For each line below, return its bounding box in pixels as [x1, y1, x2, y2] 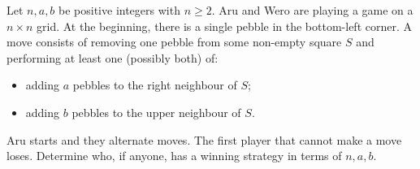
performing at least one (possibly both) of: [6, 49, 219, 66]
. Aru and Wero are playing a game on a [211, 2, 414, 18]
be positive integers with [58, 2, 180, 18]
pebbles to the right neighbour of [72, 76, 237, 93]
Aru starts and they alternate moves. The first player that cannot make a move [6, 131, 402, 148]
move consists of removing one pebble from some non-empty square [6, 33, 342, 50]
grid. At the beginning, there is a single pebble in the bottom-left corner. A [37, 17, 412, 34]
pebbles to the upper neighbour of [71, 103, 241, 120]
